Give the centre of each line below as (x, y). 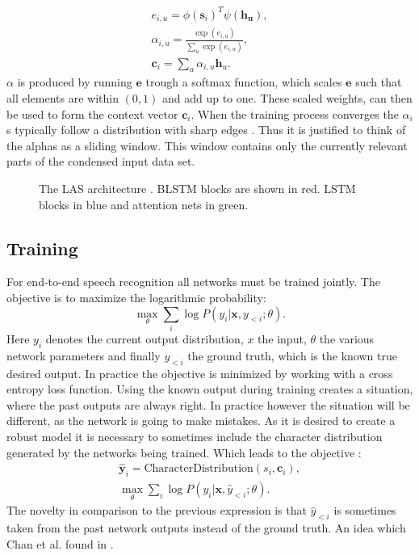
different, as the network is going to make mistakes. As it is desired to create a (201, 420)
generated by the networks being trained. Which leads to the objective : (184, 452)
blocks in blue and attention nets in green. (144, 204)
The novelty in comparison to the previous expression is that (157, 510)
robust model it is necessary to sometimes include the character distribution (195, 436)
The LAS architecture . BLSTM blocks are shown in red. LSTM (197, 189)
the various (347, 338)
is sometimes (365, 510)
